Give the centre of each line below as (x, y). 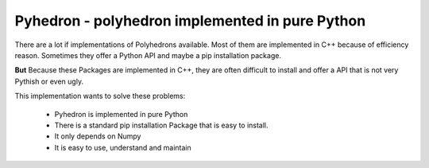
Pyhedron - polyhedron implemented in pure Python (190, 21)
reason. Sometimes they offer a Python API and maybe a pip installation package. (148, 55)
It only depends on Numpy (98, 136)
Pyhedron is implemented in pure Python (121, 114)
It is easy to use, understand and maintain (123, 147)
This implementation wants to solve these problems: (100, 96)
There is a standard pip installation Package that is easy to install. (162, 125)
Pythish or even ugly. (49, 81)
